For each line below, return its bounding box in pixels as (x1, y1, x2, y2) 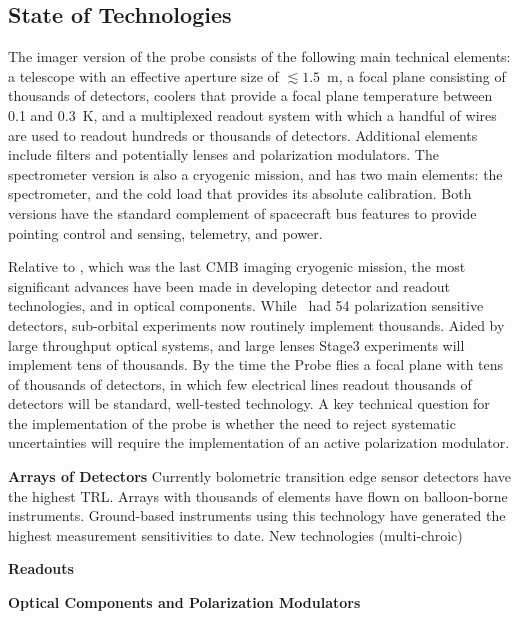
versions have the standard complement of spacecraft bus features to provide (8, 202, 477, 223)
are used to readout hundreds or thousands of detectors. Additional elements (8, 124, 478, 145)
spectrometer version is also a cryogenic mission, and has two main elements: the (8, 163, 503, 184)
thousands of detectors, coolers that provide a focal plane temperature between (8, 85, 493, 106)
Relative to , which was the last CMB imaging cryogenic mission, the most (8, 256, 466, 277)
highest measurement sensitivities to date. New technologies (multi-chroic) (8, 524, 463, 545)
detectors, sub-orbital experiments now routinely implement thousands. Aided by (8, 314, 505, 335)
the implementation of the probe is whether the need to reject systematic (8, 412, 456, 433)
